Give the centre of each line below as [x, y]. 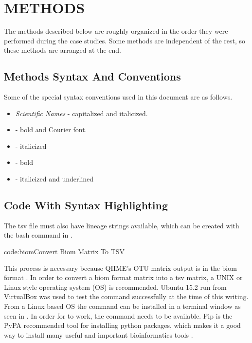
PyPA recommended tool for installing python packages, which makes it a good [122, 325]
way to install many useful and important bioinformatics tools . [99, 334]
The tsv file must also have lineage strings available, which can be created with [122, 225]
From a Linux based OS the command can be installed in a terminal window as [122, 306]
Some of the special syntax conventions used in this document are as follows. [118, 97]
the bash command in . [38, 235]
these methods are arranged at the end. [63, 50]
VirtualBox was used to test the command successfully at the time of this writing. [126, 296]
